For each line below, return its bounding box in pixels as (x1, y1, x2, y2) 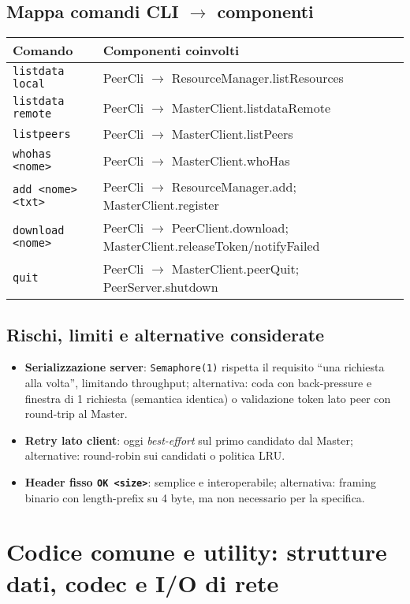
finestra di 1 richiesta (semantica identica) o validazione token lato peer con (24, 390, 391, 406)
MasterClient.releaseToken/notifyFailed (102, 237, 320, 255)
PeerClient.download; (171, 218, 289, 237)
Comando (13, 41, 73, 60)
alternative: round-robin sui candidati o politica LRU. (24, 447, 285, 464)
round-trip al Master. (24, 405, 128, 422)
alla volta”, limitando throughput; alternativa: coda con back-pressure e (24, 375, 372, 391)
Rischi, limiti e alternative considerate (6, 322, 325, 346)
